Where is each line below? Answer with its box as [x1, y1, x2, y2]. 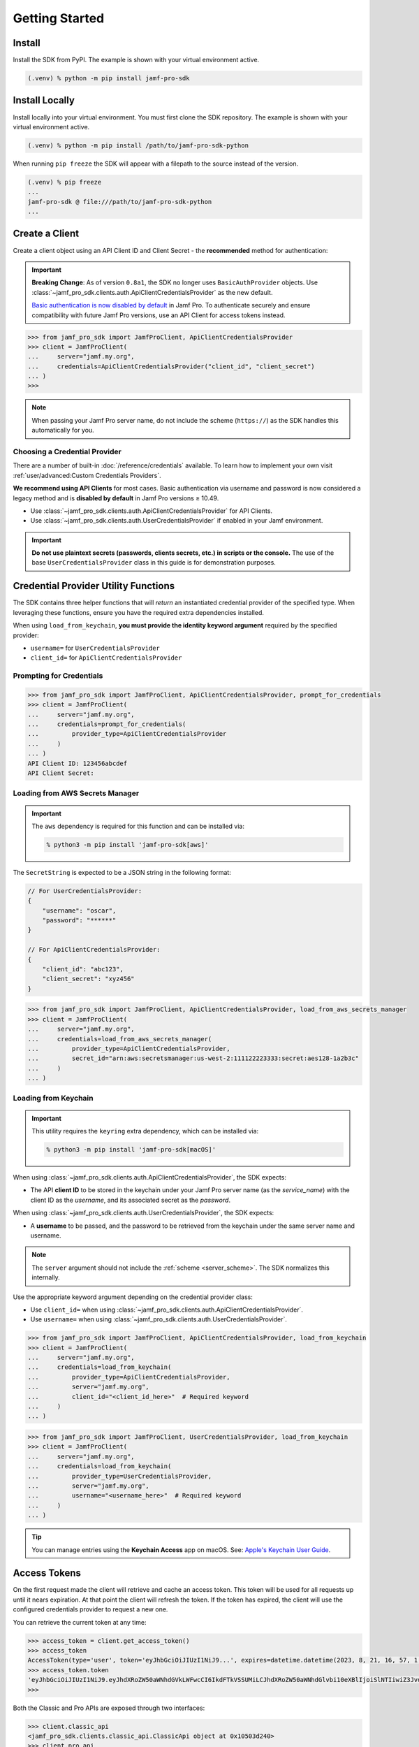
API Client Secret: [27, 769, 94, 777]
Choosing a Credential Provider [13, 447, 122, 456]
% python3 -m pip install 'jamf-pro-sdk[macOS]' [46, 1146, 216, 1154]
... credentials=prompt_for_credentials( [27, 720, 186, 728]
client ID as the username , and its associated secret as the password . [30, 1196, 230, 1204]
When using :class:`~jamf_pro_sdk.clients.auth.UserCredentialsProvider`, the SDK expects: [13, 1209, 274, 1217]
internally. [31, 1273, 61, 1282]
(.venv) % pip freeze [27, 178, 102, 186]
